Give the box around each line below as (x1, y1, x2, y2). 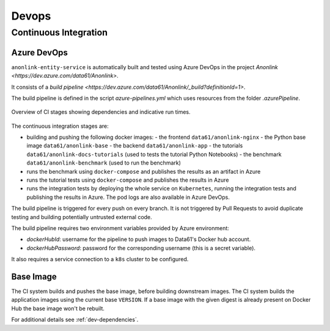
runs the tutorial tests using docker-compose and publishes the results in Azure (26, 176, 229, 184)
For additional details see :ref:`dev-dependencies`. (11, 316, 139, 324)
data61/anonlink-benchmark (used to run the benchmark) (26, 159, 182, 166)
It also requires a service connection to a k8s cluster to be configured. (11, 256, 189, 263)
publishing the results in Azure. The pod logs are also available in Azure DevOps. (26, 193, 230, 201)
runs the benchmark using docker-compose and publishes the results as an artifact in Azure (26, 168, 261, 175)
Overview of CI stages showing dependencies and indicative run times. (11, 108, 191, 116)
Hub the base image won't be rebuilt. (11, 305, 105, 312)
